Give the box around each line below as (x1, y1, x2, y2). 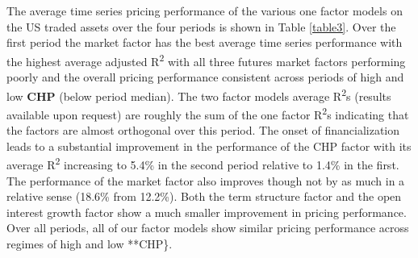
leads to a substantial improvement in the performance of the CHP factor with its (6, 137, 412, 154)
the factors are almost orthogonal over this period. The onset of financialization (6, 122, 400, 139)
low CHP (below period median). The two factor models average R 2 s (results (6, 85, 391, 104)
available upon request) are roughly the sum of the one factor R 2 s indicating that (6, 103, 409, 123)
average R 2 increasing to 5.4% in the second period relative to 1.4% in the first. (6, 154, 399, 173)
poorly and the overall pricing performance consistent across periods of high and (6, 69, 404, 85)
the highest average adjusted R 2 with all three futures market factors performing (6, 50, 406, 69)
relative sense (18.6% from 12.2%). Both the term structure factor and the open (6, 188, 402, 205)
